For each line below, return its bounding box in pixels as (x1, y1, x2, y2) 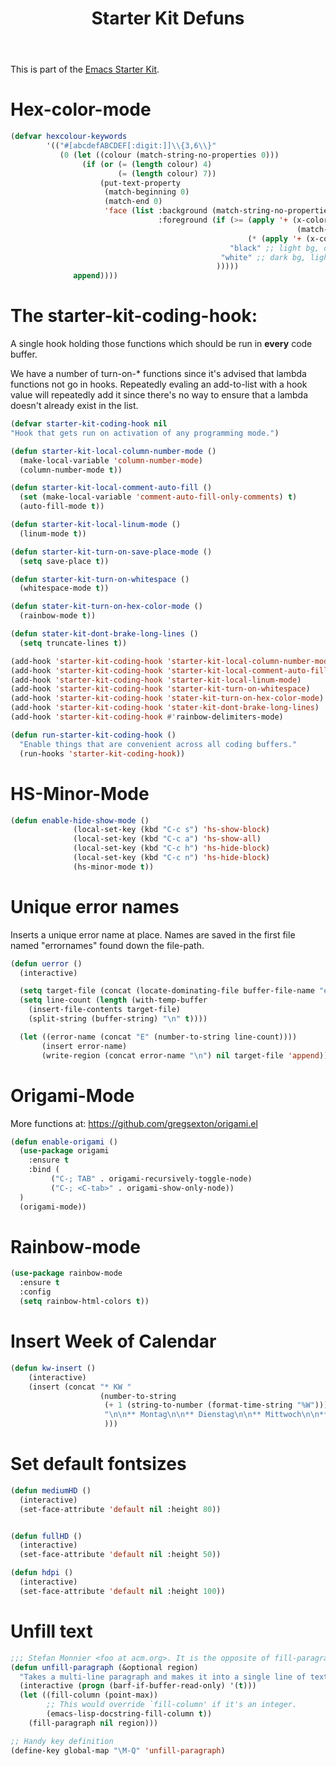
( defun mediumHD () (10, 1485, 92, 1496)
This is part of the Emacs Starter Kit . (10, 63, 160, 76)
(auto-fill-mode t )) (19, 502, 105, 512)
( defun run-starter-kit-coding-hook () (10, 730, 177, 740)
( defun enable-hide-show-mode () (10, 815, 150, 826)
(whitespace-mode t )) (19, 583, 110, 594)
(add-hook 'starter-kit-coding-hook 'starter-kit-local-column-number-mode (10, 656, 333, 666)
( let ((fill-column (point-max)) (19, 1690, 159, 1701)
